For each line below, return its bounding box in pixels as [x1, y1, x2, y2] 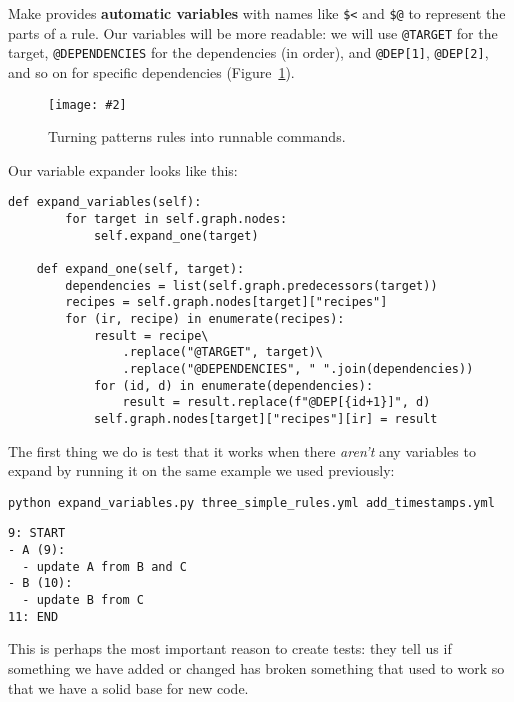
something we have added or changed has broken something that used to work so [8, 657, 505, 678]
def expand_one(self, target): [36, 262, 245, 277]
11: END [8, 609, 59, 624]
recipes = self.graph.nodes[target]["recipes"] [65, 295, 388, 310]
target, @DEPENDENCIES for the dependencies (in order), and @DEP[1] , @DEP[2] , [8, 42, 489, 63]
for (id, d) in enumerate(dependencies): [93, 378, 374, 393]
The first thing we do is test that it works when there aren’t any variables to [8, 440, 476, 461]
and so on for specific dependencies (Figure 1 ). [8, 61, 295, 82]
